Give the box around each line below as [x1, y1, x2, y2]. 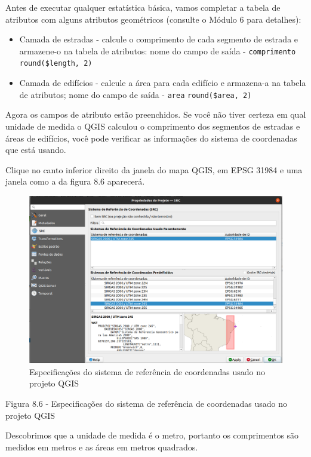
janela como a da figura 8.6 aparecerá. [5, 175, 145, 188]
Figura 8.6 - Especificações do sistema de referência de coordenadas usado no [5, 397, 287, 409]
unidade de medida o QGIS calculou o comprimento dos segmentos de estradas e [5, 119, 300, 132]
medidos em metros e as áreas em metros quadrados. [5, 440, 198, 453]
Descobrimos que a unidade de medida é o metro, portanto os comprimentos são [5, 429, 299, 441]
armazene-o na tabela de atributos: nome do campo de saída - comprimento [19, 44, 296, 57]
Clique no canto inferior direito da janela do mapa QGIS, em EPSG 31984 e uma [5, 163, 303, 176]
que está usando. [5, 143, 66, 156]
